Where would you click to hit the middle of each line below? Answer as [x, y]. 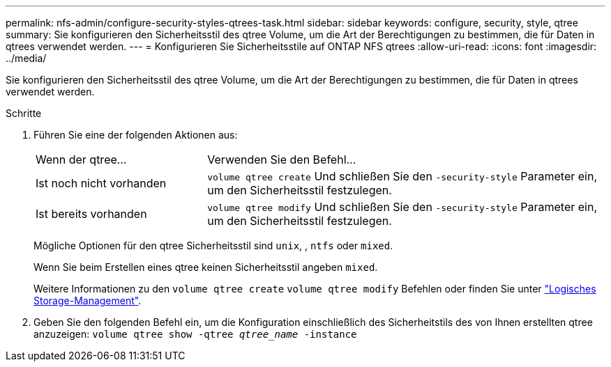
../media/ [26, 58]
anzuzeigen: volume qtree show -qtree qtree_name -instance [195, 334]
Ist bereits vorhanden [91, 214]
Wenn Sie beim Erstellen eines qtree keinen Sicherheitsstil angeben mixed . [206, 267]
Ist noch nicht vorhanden [101, 183]
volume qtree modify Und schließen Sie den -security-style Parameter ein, [402, 207]
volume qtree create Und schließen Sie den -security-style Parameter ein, [402, 176]
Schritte [24, 113]
